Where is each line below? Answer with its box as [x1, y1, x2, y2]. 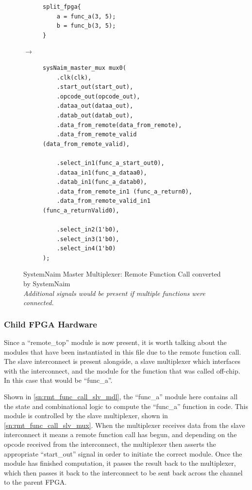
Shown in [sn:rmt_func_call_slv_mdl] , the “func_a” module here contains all [4, 392, 238, 401]
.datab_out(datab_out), [56, 112, 134, 119]
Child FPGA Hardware [4, 318, 97, 330]
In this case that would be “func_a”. [4, 375, 113, 385]
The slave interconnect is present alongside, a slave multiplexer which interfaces [4, 356, 241, 366]
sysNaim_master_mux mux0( [43, 64, 126, 71]
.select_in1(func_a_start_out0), [56, 159, 165, 166]
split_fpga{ [43, 3, 81, 10]
